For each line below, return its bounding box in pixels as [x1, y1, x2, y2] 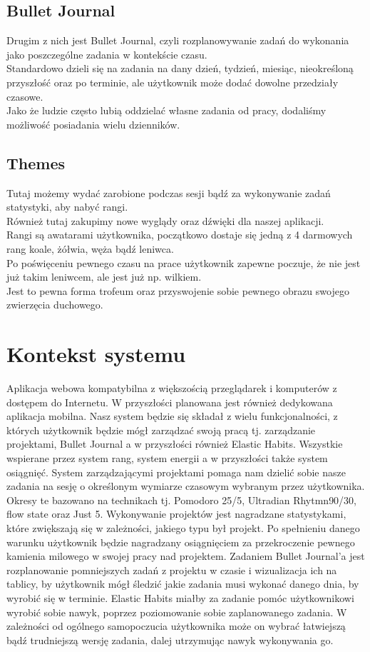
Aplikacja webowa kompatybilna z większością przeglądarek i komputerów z [6, 381, 337, 396]
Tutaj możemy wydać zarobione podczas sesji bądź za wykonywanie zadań [6, 185, 331, 200]
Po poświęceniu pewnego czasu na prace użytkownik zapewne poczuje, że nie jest [6, 255, 361, 270]
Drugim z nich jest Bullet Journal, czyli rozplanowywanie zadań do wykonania [6, 33, 349, 48]
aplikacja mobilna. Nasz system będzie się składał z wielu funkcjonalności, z [6, 408, 338, 423]
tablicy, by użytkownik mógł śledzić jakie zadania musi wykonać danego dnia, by [6, 576, 359, 591]
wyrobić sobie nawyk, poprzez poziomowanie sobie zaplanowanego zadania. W [6, 604, 347, 619]
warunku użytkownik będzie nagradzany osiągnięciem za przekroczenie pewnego [6, 534, 355, 549]
